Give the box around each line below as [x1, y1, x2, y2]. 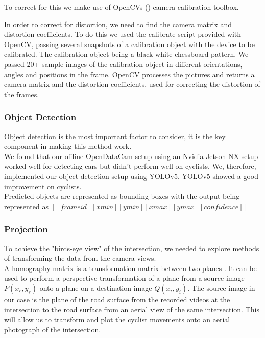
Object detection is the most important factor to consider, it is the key [4, 130, 226, 141]
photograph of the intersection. [4, 324, 101, 334]
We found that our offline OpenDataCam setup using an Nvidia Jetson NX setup [4, 150, 258, 161]
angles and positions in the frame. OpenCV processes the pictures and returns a [4, 69, 255, 79]
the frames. [4, 88, 39, 99]
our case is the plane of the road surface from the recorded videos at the [4, 294, 230, 304]
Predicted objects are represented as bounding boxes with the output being [4, 191, 240, 201]
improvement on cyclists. [4, 181, 82, 191]
